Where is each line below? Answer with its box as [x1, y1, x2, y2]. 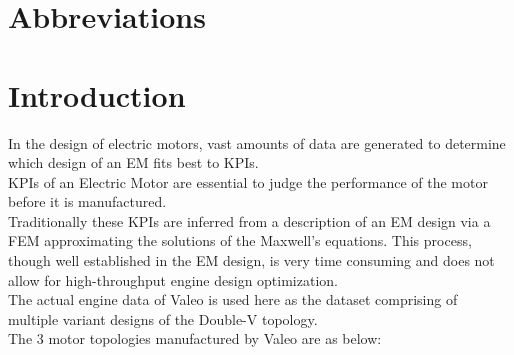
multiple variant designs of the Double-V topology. [8, 308, 318, 329]
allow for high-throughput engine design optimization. [8, 269, 338, 290]
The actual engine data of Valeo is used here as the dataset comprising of [8, 289, 458, 310]
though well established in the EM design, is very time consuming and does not [8, 250, 495, 271]
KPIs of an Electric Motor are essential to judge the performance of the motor [8, 171, 488, 192]
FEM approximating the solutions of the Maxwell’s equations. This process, [8, 230, 472, 251]
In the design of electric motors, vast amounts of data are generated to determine [8, 132, 506, 153]
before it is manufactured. [8, 191, 167, 212]
